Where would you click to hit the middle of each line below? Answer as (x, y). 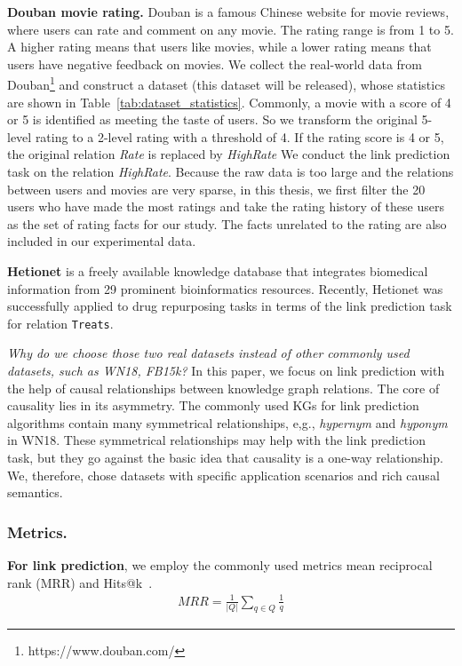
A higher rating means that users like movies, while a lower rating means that (219, 47)
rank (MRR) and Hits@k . (80, 582)
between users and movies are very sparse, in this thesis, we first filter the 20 (216, 189)
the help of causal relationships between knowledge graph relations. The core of (223, 388)
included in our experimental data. (102, 241)
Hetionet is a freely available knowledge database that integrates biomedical (218, 270)
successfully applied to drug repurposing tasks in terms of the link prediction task (230, 306)
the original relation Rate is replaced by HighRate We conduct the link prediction (229, 154)
